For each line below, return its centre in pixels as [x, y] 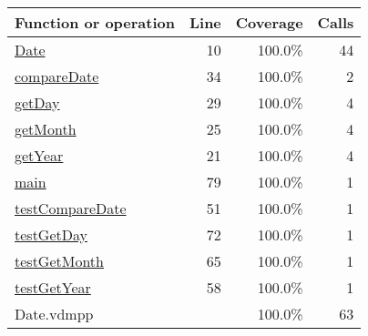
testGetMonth [59, 261]
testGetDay [51, 234]
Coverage [269, 22]
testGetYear [53, 287]
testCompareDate [71, 208]
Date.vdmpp [54, 314]
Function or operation [95, 22]
